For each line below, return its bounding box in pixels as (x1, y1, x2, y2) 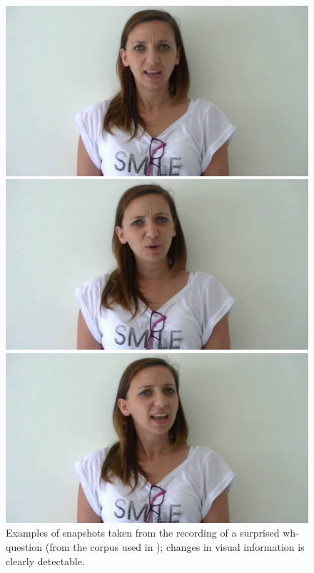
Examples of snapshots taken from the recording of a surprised (6, 525, 280, 540)
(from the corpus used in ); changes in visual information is (45, 539, 305, 554)
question (6, 539, 43, 554)
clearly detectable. (6, 553, 85, 568)
